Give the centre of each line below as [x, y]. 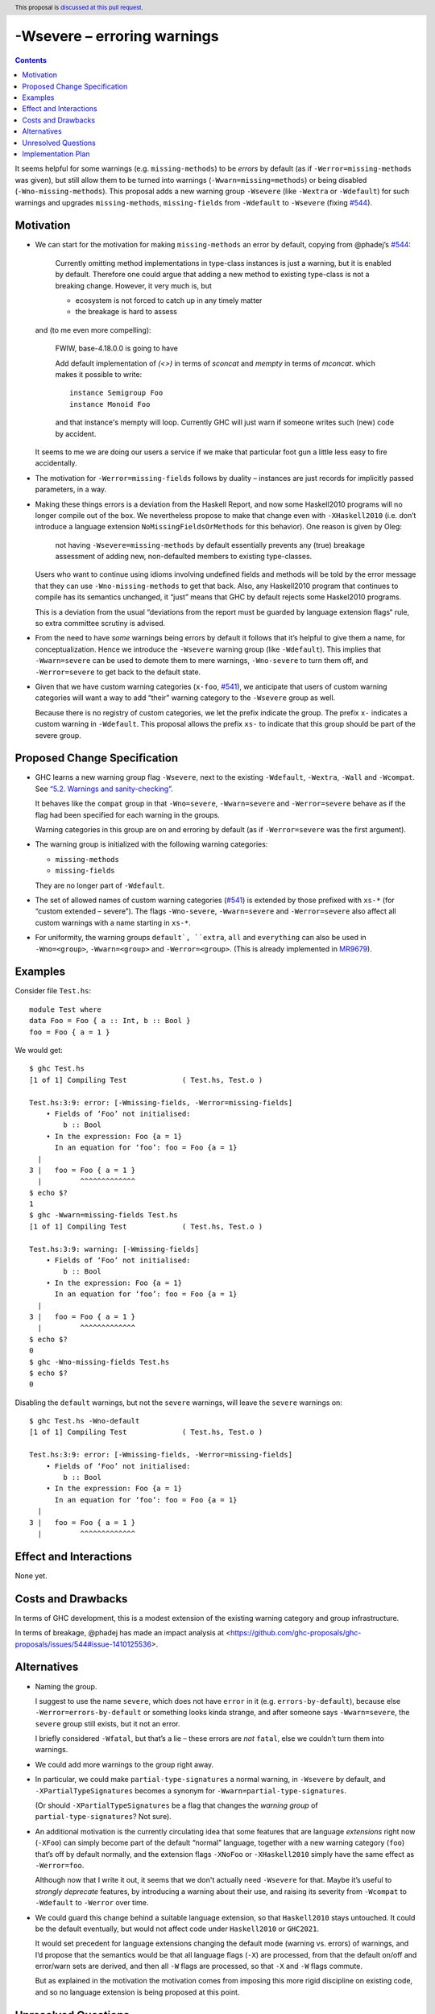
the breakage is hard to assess [126, 312]
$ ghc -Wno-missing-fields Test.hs [99, 1362]
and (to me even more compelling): [93, 329]
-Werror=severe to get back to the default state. [118, 672]
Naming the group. [66, 1686]
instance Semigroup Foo [116, 393]
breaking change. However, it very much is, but [134, 285]
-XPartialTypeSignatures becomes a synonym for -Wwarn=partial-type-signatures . [191, 1790]
